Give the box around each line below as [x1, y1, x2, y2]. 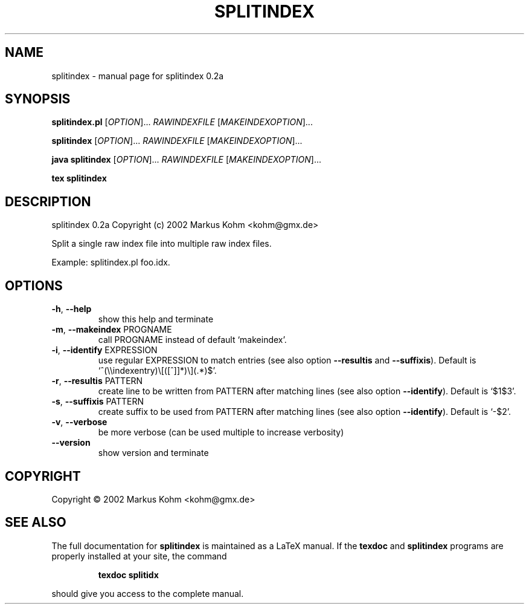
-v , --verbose [51, 417, 107, 428]
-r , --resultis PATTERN [51, 376, 143, 386]
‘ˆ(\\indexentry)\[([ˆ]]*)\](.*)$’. [98, 365, 217, 376]
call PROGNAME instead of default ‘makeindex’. [98, 334, 287, 345]
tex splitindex [51, 173, 107, 184]
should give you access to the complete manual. [51, 588, 244, 599]
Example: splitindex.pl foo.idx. [51, 257, 170, 268]
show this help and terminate [98, 314, 214, 325]
